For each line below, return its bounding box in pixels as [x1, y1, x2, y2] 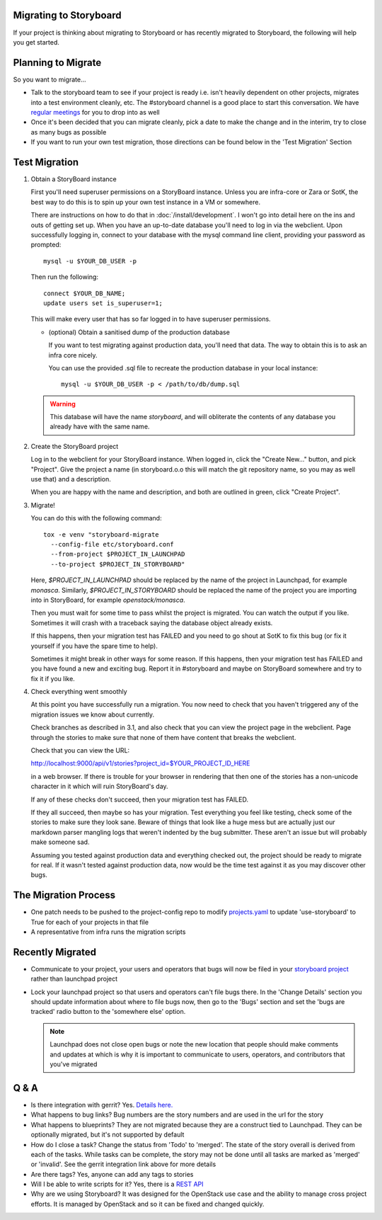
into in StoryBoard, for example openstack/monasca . [30, 595, 185, 604]
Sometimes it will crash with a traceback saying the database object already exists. [30, 618, 273, 627]
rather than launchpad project [30, 974, 118, 984]
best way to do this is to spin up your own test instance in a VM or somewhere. [30, 198, 261, 206]
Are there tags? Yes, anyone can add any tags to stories [30, 1170, 194, 1178]
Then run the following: [30, 273, 99, 281]
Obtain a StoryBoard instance [30, 175, 117, 183]
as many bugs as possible [30, 127, 107, 136]
